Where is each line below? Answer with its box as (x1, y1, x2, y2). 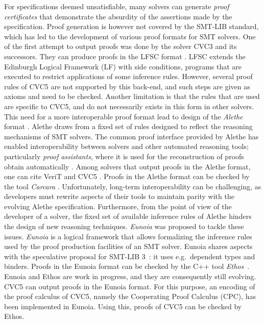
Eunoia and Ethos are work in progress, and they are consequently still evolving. (4, 271, 256, 282)
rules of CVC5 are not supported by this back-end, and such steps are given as (4, 81, 250, 91)
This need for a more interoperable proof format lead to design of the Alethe (4, 111, 243, 121)
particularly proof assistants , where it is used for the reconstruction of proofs (4, 151, 244, 161)
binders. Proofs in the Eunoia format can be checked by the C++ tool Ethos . (4, 261, 250, 271)
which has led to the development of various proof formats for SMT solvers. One (4, 31, 256, 41)
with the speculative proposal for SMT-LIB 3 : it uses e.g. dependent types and (4, 251, 255, 261)
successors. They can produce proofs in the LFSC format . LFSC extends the (4, 51, 246, 61)
